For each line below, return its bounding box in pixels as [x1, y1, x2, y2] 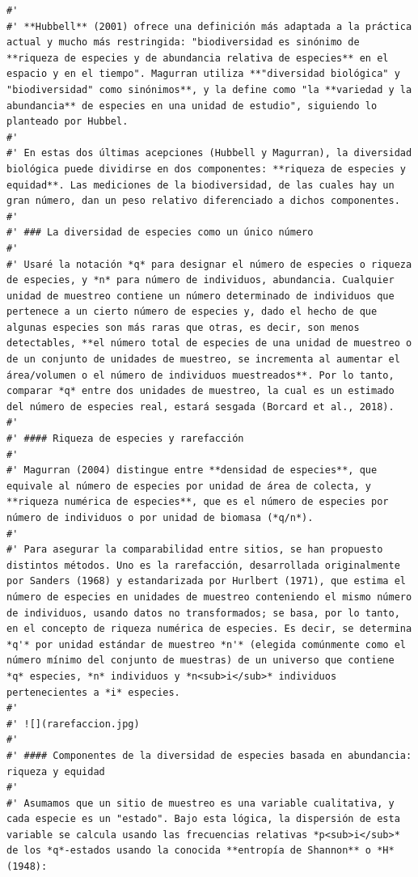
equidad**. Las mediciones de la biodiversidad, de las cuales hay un [6, 179, 395, 191]
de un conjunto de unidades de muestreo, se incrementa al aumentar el [6, 354, 400, 366]
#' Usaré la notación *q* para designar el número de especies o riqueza [6, 258, 412, 270]
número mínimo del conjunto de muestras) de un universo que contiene [6, 655, 395, 667]
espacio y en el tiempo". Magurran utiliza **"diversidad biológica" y [6, 68, 400, 80]
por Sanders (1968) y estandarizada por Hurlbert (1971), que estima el [6, 575, 406, 587]
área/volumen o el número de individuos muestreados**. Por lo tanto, [6, 369, 395, 381]
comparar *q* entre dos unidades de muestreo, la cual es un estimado [6, 385, 395, 397]
